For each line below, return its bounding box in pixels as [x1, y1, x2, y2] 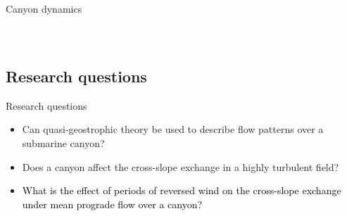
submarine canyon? [22, 135, 105, 150]
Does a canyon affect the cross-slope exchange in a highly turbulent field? [22, 159, 339, 174]
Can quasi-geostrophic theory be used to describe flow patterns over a [22, 122, 324, 136]
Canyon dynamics [6, 1, 82, 15]
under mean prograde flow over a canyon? [22, 196, 203, 211]
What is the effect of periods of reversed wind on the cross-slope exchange [22, 183, 341, 198]
